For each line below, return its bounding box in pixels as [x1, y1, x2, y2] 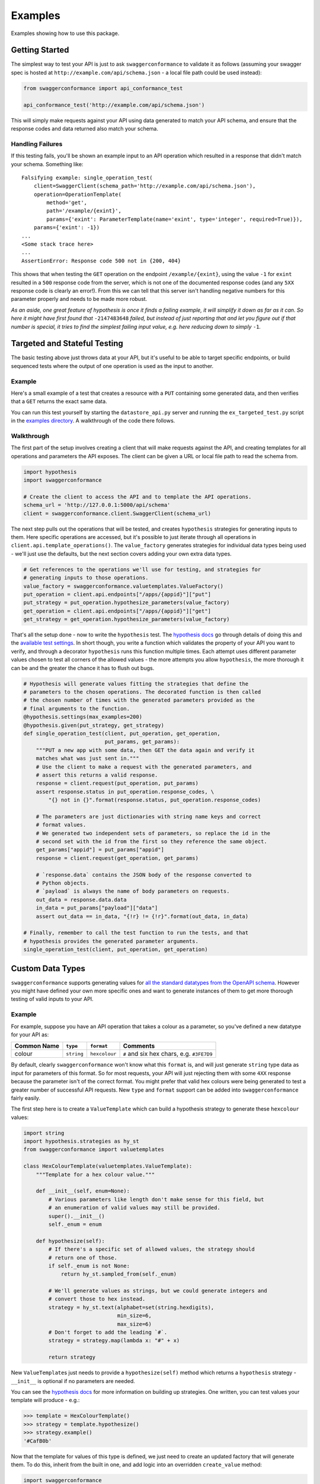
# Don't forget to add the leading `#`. [48, 1329, 168, 1336]
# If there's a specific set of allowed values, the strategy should [48, 1246, 255, 1252]
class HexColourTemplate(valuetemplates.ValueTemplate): [23, 1163, 193, 1169]
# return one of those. [48, 1254, 118, 1261]
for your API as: [11, 1030, 49, 1038]
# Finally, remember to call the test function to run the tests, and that [23, 930, 249, 936]
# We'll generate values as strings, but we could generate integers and [48, 1288, 268, 1294]
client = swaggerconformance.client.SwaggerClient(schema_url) [23, 510, 212, 516]
